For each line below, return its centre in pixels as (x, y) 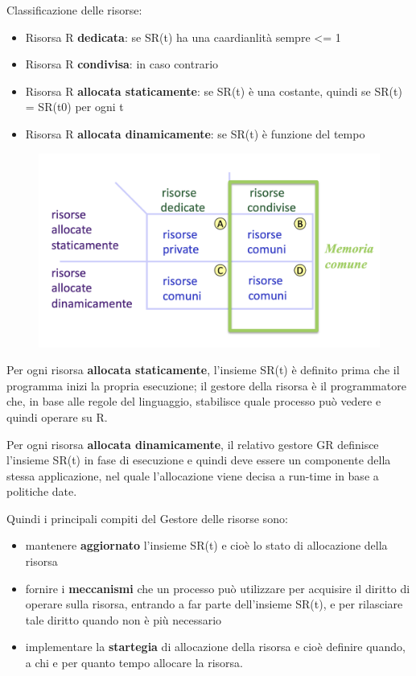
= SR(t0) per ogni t (74, 107)
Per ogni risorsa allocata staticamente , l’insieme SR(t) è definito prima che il (203, 370)
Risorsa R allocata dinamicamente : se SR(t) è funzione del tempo (195, 133)
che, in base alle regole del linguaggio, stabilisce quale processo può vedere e (194, 401)
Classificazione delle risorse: (74, 10)
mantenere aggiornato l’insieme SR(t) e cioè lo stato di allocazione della (206, 545)
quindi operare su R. (57, 416)
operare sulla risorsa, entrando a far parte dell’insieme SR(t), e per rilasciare (214, 604)
